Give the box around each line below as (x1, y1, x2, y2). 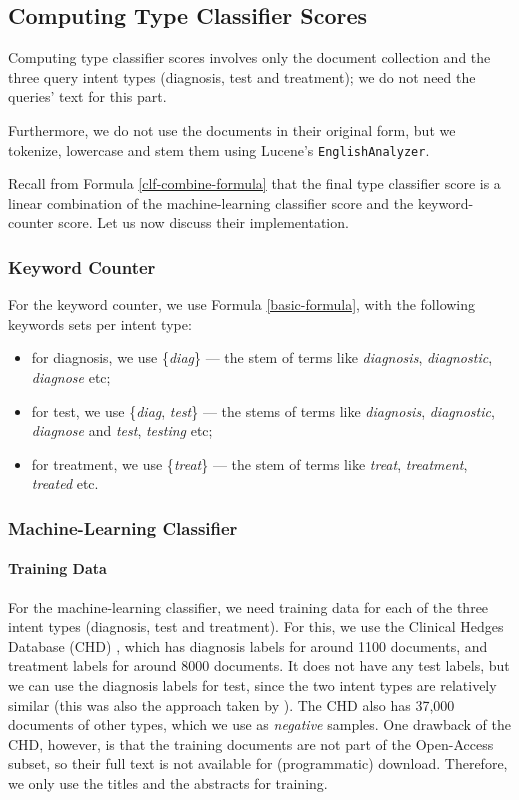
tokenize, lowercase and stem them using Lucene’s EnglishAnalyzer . (8, 139, 430, 160)
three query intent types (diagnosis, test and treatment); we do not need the (8, 66, 476, 87)
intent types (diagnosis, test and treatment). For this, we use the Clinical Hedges (8, 616, 504, 637)
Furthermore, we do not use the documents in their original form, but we (8, 119, 456, 140)
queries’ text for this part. (8, 86, 167, 107)
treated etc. (31, 473, 99, 494)
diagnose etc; (31, 367, 111, 388)
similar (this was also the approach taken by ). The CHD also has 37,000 (8, 694, 455, 715)
